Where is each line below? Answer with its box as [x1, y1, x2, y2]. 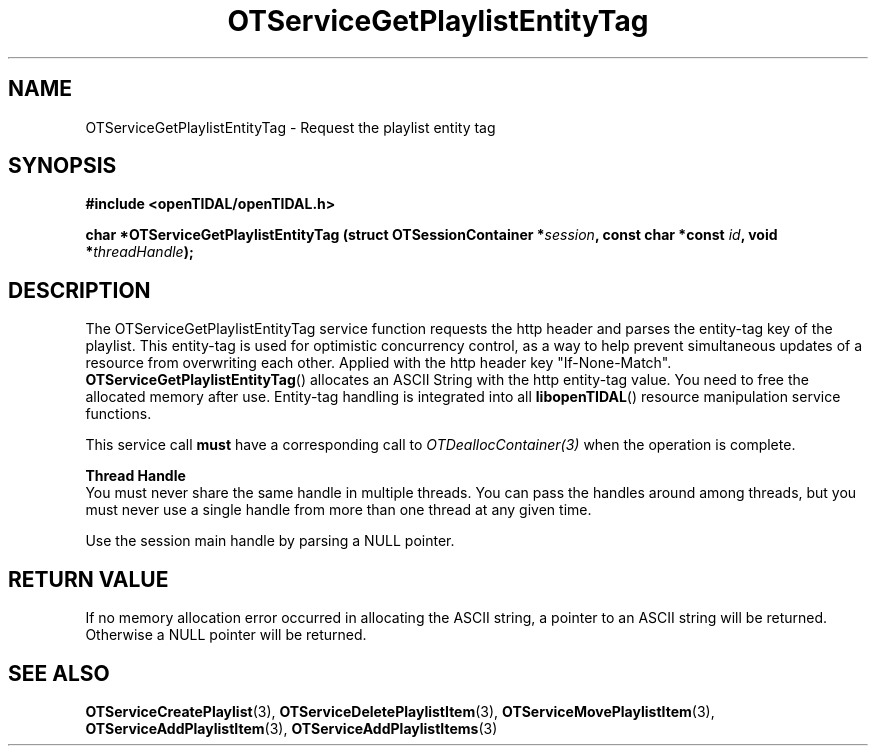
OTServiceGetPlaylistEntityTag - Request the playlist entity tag [85, 118, 496, 136]
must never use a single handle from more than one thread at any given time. [85, 501, 592, 519]
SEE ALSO [8, 660, 110, 686]
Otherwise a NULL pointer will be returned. [85, 626, 367, 644]
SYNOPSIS [8, 153, 117, 179]
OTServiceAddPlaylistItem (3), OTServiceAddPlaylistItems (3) [85, 719, 498, 737]
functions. [85, 405, 152, 423]
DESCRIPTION [8, 277, 151, 303]
